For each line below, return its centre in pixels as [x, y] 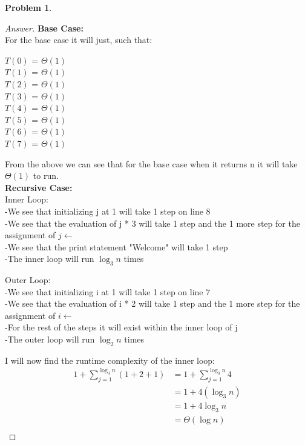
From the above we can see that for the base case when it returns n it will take [151, 163]
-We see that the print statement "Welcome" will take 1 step [116, 246]
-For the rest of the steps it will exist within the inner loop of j [121, 327]
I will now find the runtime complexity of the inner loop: [110, 360]
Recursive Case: [39, 187]
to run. [46, 176]
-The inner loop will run [50, 259]
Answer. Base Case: [44, 28]
